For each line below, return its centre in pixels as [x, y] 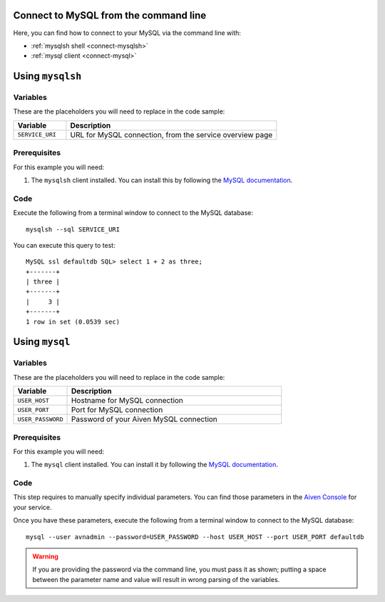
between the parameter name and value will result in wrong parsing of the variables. [156, 579]
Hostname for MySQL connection [127, 401]
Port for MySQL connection [117, 410]
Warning [45, 556]
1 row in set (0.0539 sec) [73, 322]
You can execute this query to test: [64, 245]
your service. [32, 507]
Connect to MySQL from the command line [110, 15]
